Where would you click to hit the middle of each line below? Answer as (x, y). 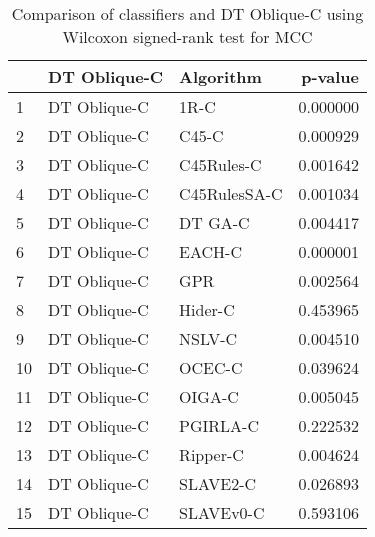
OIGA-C (209, 396)
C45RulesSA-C (231, 193)
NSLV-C (208, 338)
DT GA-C (214, 222)
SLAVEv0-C (222, 512)
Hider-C (207, 309)
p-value (330, 76)
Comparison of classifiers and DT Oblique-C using (187, 13)
